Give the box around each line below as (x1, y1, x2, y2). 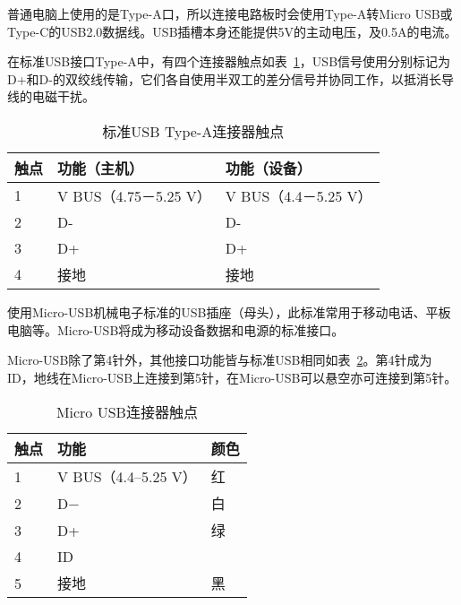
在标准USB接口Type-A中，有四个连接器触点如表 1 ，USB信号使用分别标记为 (7, 52, 451, 71)
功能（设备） (225, 157, 312, 178)
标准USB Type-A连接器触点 (102, 120, 285, 142)
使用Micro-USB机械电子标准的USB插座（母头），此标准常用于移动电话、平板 (7, 302, 451, 321)
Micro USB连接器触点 (55, 402, 198, 423)
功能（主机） (57, 157, 144, 178)
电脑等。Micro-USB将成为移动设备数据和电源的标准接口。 (7, 320, 345, 339)
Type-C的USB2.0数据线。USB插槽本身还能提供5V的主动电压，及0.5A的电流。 (7, 22, 457, 40)
